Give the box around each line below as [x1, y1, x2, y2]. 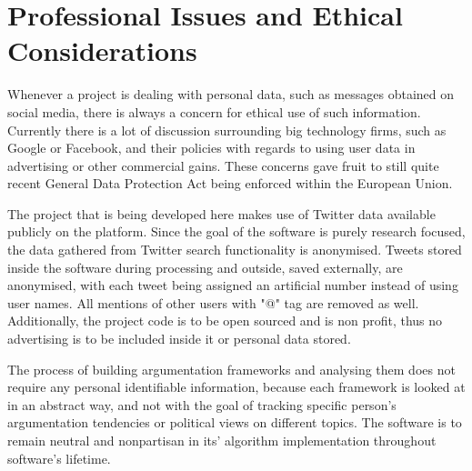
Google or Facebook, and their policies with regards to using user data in [7, 138, 416, 157]
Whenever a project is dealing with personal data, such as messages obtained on [7, 85, 455, 104]
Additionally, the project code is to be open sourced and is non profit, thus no [7, 311, 443, 330]
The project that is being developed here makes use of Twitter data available [7, 204, 436, 223]
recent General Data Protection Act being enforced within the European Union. [7, 174, 453, 193]
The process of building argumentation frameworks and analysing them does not [7, 359, 456, 378]
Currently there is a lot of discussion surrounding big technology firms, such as [7, 120, 447, 139]
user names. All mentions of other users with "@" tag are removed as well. [7, 293, 419, 312]
